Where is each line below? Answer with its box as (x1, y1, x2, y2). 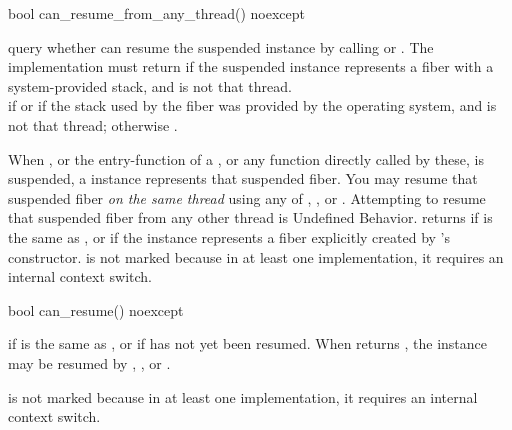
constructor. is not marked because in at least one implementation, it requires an (8, 246, 504, 267)
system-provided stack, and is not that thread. (8, 75, 292, 96)
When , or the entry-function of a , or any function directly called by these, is (8, 148, 484, 169)
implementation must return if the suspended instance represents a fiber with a (8, 56, 494, 77)
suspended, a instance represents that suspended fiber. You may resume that (8, 168, 478, 189)
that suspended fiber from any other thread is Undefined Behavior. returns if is (8, 207, 493, 228)
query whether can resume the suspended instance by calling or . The (8, 36, 434, 57)
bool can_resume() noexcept (8, 299, 184, 320)
